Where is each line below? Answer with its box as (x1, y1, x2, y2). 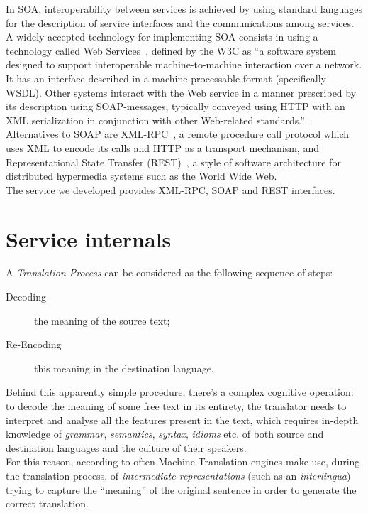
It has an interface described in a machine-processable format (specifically (6, 70, 327, 85)
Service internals (6, 224, 172, 253)
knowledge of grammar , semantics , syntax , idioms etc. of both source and (6, 426, 324, 441)
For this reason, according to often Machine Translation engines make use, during (6, 454, 360, 469)
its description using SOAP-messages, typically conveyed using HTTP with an (6, 99, 345, 114)
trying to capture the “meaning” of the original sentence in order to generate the (6, 482, 357, 497)
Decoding (6, 289, 46, 304)
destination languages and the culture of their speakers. (6, 440, 247, 455)
